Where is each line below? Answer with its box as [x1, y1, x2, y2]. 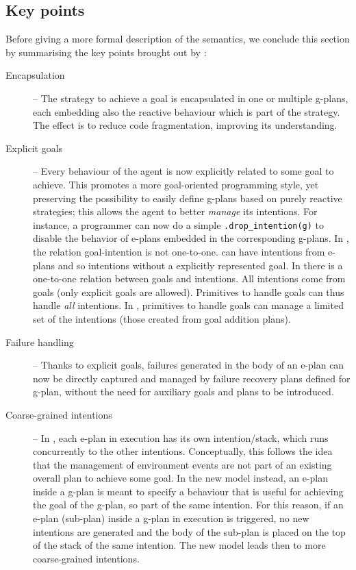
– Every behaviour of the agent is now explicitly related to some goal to [33, 164, 334, 178]
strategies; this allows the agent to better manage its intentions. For [33, 204, 318, 219]
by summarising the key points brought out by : [5, 45, 207, 59]
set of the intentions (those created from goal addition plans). [33, 311, 291, 325]
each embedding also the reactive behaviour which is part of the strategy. [33, 104, 340, 119]
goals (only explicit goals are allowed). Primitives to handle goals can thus [33, 284, 344, 299]
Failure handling [5, 334, 74, 349]
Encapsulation [5, 68, 65, 82]
